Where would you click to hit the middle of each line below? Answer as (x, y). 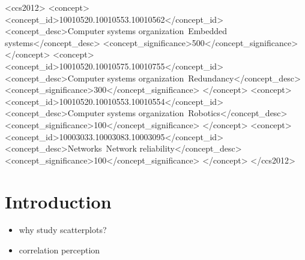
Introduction (58, 201)
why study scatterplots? (63, 230)
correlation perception (59, 250)
